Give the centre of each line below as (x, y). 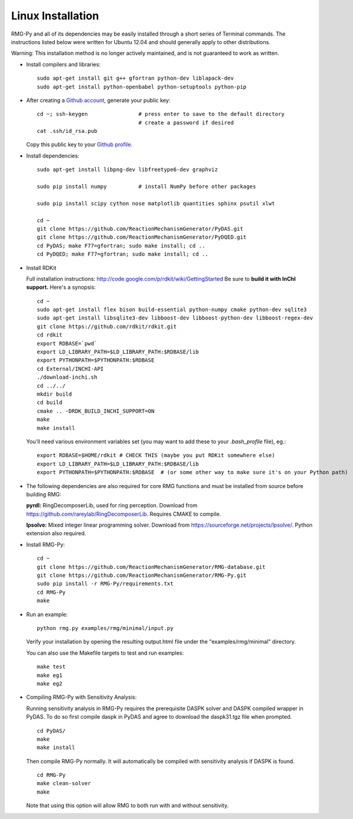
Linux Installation (55, 16)
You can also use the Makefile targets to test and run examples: (105, 653)
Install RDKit (41, 268)
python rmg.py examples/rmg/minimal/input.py (105, 628)
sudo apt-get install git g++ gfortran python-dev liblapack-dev (136, 78)
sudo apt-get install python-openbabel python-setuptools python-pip (142, 87)
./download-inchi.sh (67, 377)
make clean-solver (64, 783)
